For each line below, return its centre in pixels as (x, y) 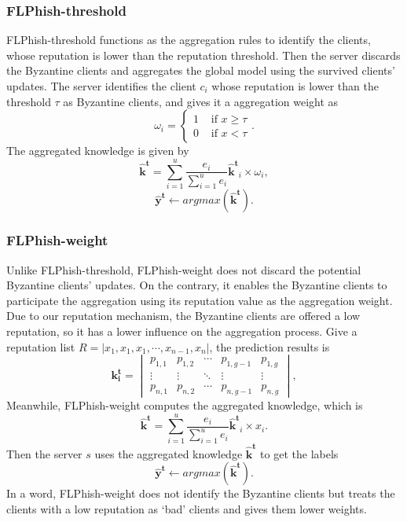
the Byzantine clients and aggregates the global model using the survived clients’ (201, 70)
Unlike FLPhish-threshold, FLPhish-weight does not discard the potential (184, 269)
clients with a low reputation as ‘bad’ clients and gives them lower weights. (187, 508)
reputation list (41, 346)
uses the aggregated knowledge (169, 453)
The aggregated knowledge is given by (98, 151)
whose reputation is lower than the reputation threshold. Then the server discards (203, 55)
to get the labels (299, 453)
